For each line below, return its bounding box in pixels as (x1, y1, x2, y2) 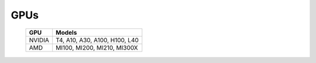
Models (56, 28, 77, 36)
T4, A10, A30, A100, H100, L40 (56, 36, 139, 44)
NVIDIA (29, 36, 50, 44)
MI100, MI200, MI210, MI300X (56, 43, 139, 51)
